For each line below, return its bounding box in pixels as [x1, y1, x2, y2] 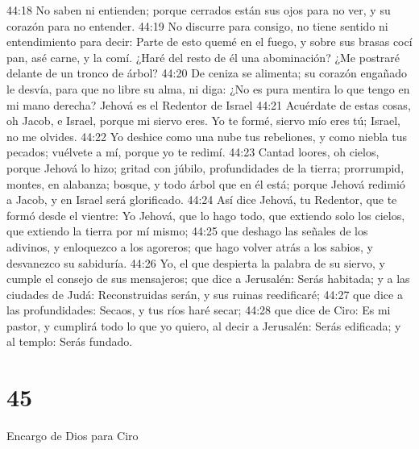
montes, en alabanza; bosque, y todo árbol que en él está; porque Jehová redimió [6, 175, 405, 192]
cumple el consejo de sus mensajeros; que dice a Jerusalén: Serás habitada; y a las [6, 270, 410, 287]
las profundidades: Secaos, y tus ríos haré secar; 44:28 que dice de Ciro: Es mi [6, 301, 391, 318]
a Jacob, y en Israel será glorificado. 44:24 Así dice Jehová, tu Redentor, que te [6, 191, 397, 208]
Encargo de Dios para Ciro [6, 427, 139, 444]
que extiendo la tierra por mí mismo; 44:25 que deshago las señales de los [6, 222, 368, 239]
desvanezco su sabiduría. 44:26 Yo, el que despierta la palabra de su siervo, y [6, 254, 385, 271]
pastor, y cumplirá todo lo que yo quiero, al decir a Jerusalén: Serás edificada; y [6, 317, 401, 334]
